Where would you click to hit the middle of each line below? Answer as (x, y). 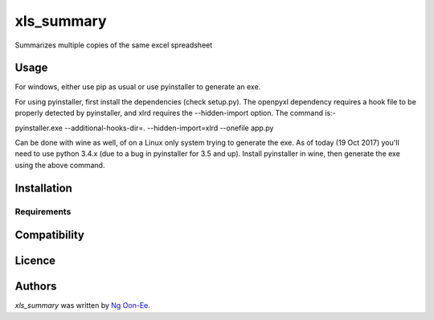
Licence (35, 261)
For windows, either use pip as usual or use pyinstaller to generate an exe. (138, 87)
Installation (43, 188)
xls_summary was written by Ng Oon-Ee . (82, 306)
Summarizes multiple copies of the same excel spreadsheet (114, 45)
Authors (36, 287)
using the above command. (60, 165)
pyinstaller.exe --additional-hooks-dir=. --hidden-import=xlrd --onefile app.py (144, 128)
